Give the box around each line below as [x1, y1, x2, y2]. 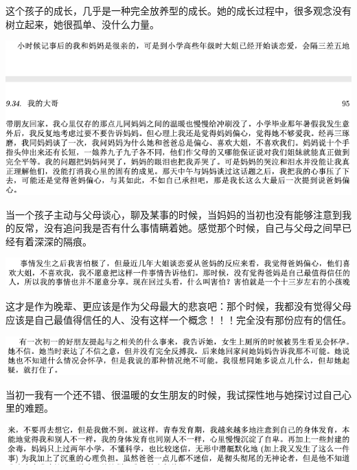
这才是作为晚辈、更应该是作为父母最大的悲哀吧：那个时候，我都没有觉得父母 [5, 299, 352, 313]
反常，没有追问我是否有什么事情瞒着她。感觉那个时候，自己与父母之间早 [14, 221, 342, 235]
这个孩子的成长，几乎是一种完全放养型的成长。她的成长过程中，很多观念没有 [5, 3, 352, 17]
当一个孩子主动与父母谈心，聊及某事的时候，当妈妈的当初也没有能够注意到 [5, 207, 342, 221]
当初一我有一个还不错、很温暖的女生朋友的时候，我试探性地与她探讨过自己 [5, 387, 342, 401]
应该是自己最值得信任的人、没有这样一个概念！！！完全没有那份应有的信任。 [5, 313, 352, 327]
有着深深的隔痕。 [14, 234, 92, 248]
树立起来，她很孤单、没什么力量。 [5, 16, 159, 31]
